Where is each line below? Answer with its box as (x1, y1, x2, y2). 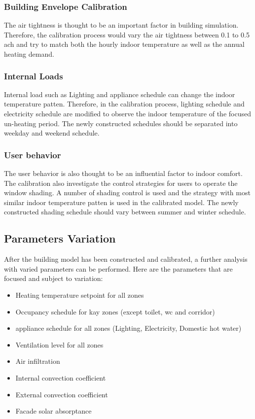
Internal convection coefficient (15, 372, 106, 383)
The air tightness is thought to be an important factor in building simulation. (4, 20, 239, 30)
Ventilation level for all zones (15, 339, 104, 349)
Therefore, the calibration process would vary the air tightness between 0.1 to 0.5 (4, 29, 250, 39)
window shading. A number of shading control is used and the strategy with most (4, 187, 251, 198)
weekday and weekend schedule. (4, 128, 100, 138)
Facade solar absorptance (15, 406, 92, 416)
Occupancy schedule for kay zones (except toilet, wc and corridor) (15, 306, 215, 316)
